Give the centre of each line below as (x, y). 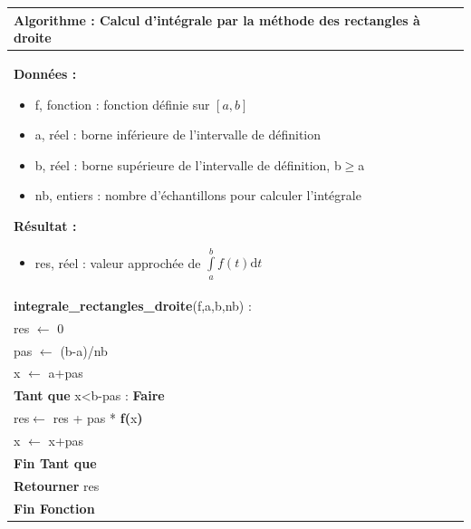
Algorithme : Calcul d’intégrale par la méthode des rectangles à (217, 19)
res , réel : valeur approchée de (118, 262)
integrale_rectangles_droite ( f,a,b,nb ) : (133, 305)
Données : (45, 73)
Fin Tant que (55, 462)
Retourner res (57, 485)
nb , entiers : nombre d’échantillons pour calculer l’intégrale (198, 195)
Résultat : (45, 225)
